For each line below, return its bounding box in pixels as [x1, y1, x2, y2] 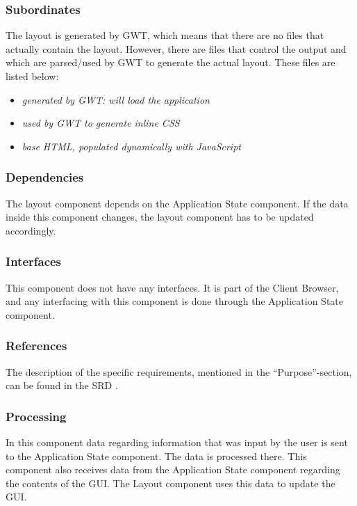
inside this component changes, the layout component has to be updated [6, 209, 314, 224]
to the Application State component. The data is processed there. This [6, 448, 307, 463]
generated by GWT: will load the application [22, 92, 210, 106]
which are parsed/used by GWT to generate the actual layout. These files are [6, 55, 335, 70]
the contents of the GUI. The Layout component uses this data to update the [6, 475, 335, 490]
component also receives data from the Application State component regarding [6, 462, 340, 477]
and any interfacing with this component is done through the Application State [6, 294, 344, 308]
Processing [6, 407, 67, 425]
